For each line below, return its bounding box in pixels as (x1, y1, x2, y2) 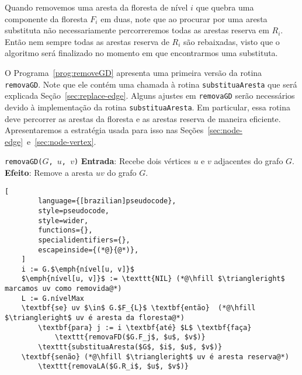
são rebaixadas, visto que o (183, 35, 280, 47)
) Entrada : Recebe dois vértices (74, 155, 191, 167)
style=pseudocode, (38, 206, 109, 215)
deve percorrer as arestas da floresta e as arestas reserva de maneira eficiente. (5, 112, 281, 124)
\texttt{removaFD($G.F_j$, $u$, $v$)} (54, 333, 206, 342)
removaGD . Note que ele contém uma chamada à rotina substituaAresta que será (5, 78, 297, 90)
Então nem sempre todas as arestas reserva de (5, 35, 169, 47)
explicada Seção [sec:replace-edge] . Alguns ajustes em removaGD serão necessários (5, 89, 295, 102)
